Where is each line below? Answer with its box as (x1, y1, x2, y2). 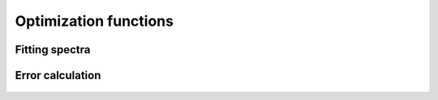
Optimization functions (15, 12, 174, 30)
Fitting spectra (15, 43, 91, 56)
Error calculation (15, 69, 101, 82)
